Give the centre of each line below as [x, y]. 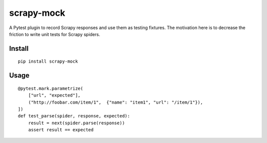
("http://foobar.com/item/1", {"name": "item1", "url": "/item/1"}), [115, 102]
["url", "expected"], [54, 95]
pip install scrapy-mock [48, 61]
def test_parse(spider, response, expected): [74, 116]
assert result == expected [61, 130]
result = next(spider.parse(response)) [76, 123]
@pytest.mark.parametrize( [51, 88]
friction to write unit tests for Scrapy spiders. [55, 34]
